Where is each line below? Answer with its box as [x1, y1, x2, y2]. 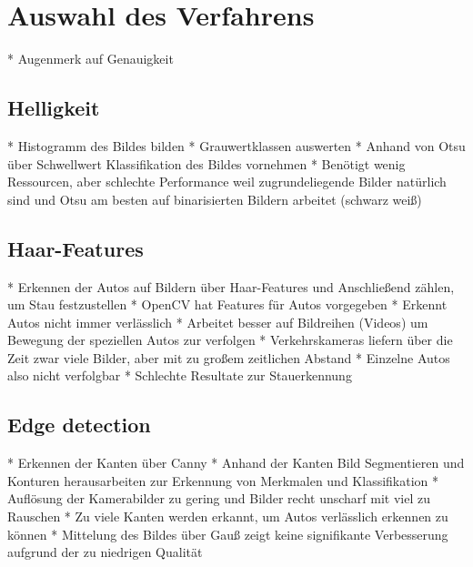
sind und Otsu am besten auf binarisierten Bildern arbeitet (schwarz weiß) [7, 189, 422, 208]
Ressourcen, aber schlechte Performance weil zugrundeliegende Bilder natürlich [7, 172, 447, 191]
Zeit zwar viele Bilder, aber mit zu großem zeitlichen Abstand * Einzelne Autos [7, 348, 450, 367]
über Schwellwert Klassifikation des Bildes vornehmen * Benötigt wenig [7, 154, 406, 173]
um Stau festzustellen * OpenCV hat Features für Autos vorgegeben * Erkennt [7, 295, 448, 314]
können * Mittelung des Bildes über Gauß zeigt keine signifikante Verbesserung [7, 524, 448, 543]
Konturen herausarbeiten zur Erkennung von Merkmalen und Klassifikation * [7, 471, 439, 490]
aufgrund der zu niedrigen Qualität [7, 542, 203, 562]
